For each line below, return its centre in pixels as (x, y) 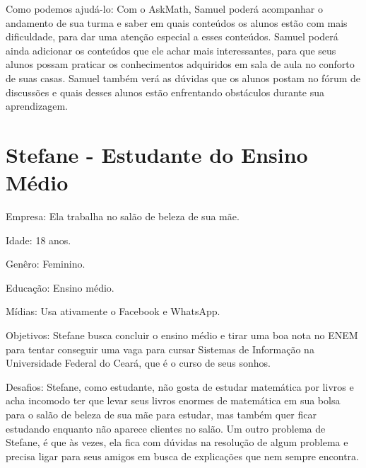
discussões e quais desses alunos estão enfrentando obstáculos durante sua (165, 92)
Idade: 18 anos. (39, 240)
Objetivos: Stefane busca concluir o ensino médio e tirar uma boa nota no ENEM (182, 335)
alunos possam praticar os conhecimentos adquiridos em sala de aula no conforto (180, 64)
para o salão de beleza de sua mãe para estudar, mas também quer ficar (161, 414)
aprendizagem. (37, 106)
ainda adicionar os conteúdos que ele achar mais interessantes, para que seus (171, 50)
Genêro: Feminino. (46, 264)
